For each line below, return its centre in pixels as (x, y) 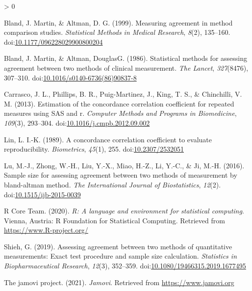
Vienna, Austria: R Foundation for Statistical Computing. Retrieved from (114, 220)
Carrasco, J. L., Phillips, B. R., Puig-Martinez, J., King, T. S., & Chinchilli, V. (123, 94)
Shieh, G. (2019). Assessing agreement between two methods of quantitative (118, 246)
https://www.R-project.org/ (46, 230)
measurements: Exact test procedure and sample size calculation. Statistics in (121, 256)
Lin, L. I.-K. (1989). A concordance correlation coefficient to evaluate (108, 139)
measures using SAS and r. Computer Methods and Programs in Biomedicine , (120, 113)
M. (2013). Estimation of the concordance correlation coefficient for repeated (119, 103)
